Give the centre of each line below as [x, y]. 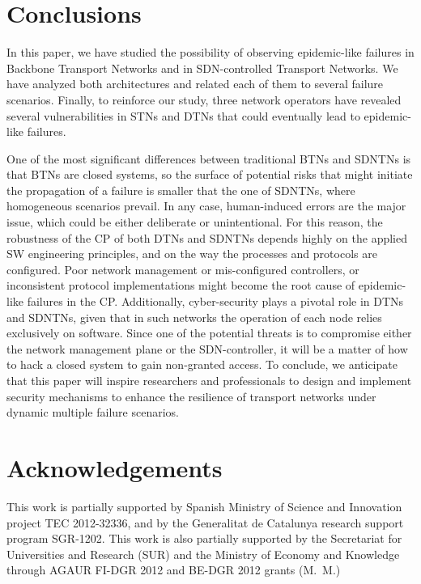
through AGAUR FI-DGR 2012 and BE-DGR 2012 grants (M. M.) [174, 570]
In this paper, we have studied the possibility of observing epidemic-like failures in [210, 52]
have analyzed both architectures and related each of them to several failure [195, 84]
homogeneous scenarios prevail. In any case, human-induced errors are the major [206, 206]
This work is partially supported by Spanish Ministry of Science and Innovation [204, 506]
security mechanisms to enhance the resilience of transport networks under [191, 396]
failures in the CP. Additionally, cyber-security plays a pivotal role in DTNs [215, 301]
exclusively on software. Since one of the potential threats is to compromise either [209, 333]
